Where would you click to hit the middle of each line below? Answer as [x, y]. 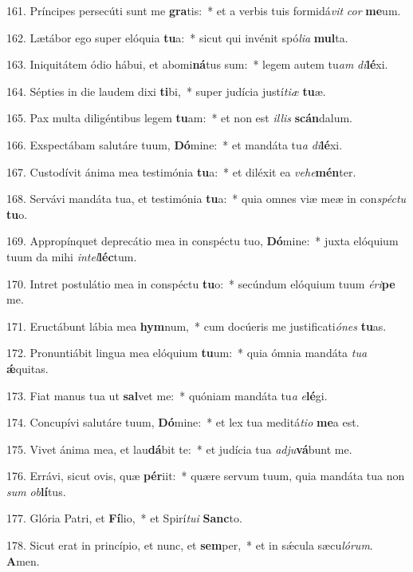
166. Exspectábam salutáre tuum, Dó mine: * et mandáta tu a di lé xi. [175, 144]
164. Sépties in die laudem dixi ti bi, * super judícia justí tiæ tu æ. [166, 91]
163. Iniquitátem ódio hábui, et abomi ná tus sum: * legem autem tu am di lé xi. [197, 64]
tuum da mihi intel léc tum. [72, 256]
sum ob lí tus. [36, 491]
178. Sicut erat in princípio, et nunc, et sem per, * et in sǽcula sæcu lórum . [190, 545]
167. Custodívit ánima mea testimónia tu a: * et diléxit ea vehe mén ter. [181, 171]
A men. [23, 560]
